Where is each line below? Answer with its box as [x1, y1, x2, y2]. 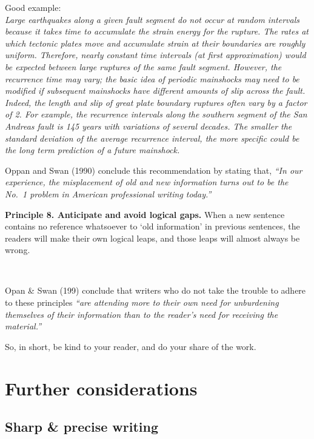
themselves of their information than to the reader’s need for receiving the [5, 308, 278, 320]
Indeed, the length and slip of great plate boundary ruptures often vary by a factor [5, 96, 307, 108]
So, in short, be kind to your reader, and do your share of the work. [5, 340, 256, 352]
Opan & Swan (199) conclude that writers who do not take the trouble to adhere [5, 284, 306, 297]
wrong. [5, 243, 30, 256]
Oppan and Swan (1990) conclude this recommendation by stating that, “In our [5, 163, 302, 176]
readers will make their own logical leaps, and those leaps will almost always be [5, 231, 300, 244]
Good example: [5, 1, 61, 13]
